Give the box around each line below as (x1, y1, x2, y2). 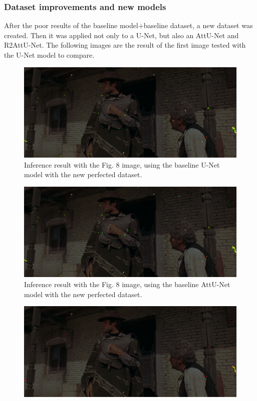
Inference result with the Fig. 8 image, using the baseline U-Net (24, 159, 220, 170)
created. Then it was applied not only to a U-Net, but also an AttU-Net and (4, 30, 239, 40)
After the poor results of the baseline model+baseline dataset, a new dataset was (4, 20, 253, 31)
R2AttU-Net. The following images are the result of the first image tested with (4, 40, 246, 50)
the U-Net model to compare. (4, 50, 95, 60)
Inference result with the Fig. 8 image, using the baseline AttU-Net (24, 279, 230, 290)
